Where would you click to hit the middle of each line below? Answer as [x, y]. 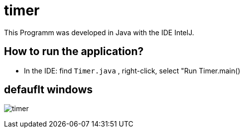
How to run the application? [74, 52]
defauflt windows [49, 90]
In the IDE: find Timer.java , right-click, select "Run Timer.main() [132, 70]
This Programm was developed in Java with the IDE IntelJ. [99, 32]
